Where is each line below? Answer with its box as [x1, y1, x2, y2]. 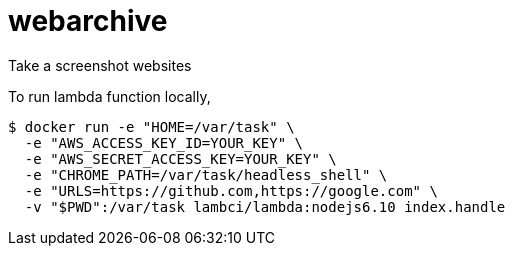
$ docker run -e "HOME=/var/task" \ [8, 118, 295, 135]
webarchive [8, 4, 168, 38]
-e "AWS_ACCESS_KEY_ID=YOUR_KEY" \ [24, 134, 304, 151]
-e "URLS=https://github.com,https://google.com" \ [24, 182, 438, 199]
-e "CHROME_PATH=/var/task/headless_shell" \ [24, 166, 388, 183]
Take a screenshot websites [8, 56, 192, 74]
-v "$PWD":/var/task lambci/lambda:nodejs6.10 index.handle [24, 198, 506, 215]
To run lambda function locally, [8, 87, 211, 105]
